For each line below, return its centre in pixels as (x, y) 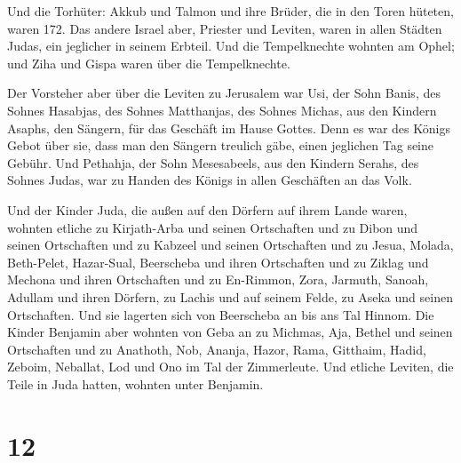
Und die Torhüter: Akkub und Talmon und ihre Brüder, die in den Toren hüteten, (230, 11)
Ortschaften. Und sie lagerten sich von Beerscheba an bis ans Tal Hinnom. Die (221, 314)
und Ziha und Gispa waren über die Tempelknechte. (149, 63)
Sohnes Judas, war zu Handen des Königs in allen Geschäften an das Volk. (210, 180)
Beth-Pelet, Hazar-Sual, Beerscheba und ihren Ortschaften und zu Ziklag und (218, 262)
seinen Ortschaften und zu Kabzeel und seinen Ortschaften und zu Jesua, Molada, (230, 245)
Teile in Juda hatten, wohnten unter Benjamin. (135, 383)
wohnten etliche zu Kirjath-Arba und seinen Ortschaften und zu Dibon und (213, 227)
